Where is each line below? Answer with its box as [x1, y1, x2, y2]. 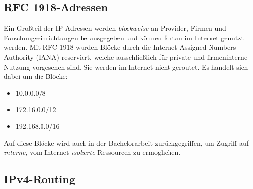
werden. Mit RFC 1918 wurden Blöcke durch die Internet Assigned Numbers [4, 42, 236, 52]
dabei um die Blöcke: [4, 71, 68, 81]
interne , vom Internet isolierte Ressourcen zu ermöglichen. [4, 147, 181, 157]
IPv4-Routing [4, 171, 75, 187]
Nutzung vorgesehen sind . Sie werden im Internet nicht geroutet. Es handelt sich [4, 61, 248, 72]
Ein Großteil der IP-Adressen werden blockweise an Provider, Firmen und [4, 23, 226, 33]
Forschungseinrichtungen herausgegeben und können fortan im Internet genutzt [4, 32, 244, 42]
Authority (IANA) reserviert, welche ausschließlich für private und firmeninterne [4, 51, 248, 62]
